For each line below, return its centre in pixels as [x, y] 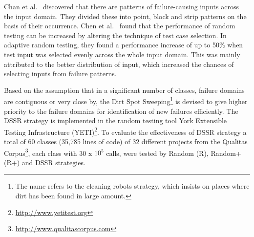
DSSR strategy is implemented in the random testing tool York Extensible [116, 120]
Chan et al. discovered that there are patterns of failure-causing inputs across [121, 6]
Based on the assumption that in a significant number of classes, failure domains [124, 90]
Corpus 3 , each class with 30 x [48, 152]
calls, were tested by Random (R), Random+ [174, 153]
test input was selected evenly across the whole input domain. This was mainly [122, 54]
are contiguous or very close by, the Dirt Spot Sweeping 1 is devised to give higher [126, 100]
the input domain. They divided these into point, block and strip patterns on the [125, 16]
